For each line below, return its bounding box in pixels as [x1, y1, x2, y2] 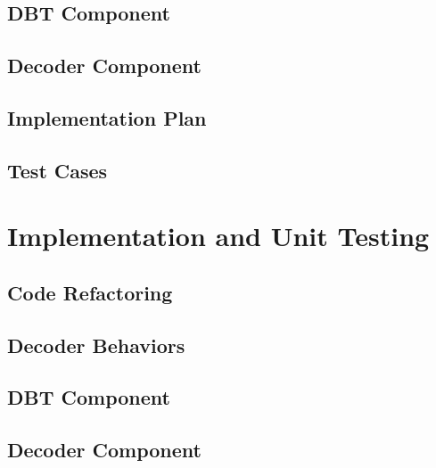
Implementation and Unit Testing [7, 218, 430, 254]
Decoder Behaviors [7, 331, 185, 358]
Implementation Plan [7, 103, 207, 131]
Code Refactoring [7, 278, 173, 306]
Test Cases [7, 156, 108, 184]
